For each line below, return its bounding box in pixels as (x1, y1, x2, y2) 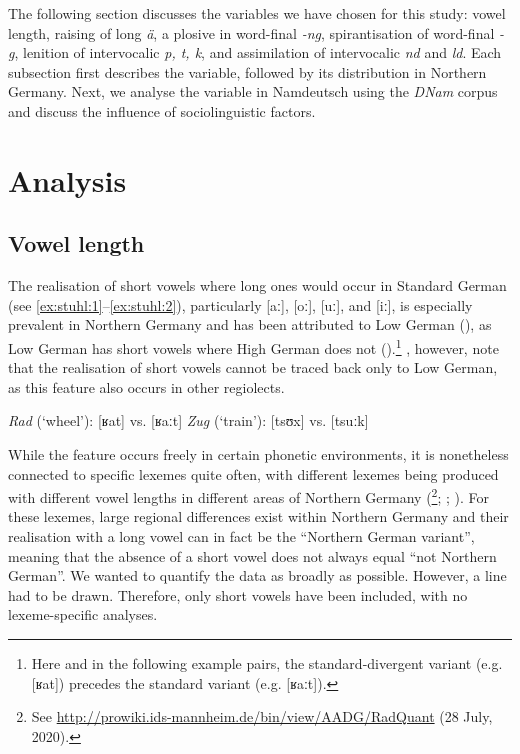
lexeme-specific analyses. (8, 604, 158, 625)
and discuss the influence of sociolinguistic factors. (8, 100, 316, 121)
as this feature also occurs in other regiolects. (8, 376, 285, 397)
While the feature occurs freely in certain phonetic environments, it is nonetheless (8, 443, 509, 464)
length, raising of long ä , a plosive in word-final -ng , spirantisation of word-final (8, 22, 495, 43)
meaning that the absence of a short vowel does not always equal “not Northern (8, 545, 497, 566)
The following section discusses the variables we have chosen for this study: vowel (8, 3, 506, 23)
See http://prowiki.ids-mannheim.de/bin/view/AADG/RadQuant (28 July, (31, 706, 493, 727)
